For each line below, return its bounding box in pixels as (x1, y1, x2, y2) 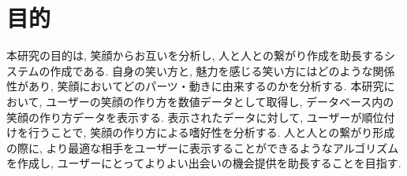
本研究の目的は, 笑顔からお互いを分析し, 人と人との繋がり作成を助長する (6, 47, 384, 64)
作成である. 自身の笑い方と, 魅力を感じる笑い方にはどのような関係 (50, 62, 395, 79)
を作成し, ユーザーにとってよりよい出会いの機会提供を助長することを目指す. (6, 155, 401, 171)
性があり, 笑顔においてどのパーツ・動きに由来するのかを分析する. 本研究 (6, 78, 384, 94)
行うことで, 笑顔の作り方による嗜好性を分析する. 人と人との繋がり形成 (28, 124, 395, 141)
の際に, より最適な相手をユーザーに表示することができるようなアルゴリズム (6, 139, 399, 156)
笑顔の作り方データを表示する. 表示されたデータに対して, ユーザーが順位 (6, 108, 384, 125)
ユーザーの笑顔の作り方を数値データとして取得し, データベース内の (46, 93, 394, 109)
